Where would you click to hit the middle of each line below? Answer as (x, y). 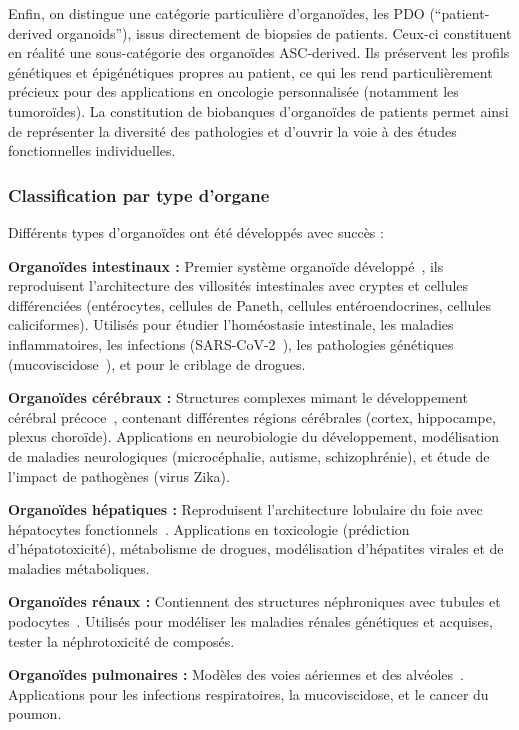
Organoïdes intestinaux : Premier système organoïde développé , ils (226, 265)
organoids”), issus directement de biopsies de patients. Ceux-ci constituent (284, 32)
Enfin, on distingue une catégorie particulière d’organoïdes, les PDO (216, 13)
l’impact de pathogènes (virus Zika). (119, 475)
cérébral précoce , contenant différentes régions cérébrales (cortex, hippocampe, (252, 416)
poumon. (35, 713)
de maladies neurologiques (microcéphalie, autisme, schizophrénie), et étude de (249, 455)
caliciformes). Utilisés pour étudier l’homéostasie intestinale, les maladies (231, 324)
